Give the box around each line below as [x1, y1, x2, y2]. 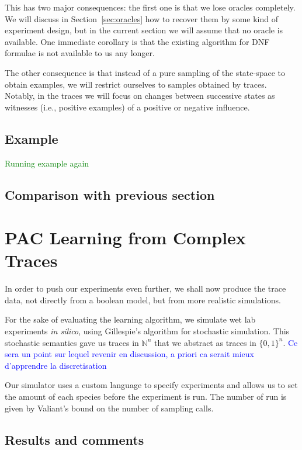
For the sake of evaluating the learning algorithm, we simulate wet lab [5, 313, 256, 326]
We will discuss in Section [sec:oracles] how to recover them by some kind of [5, 12, 278, 25]
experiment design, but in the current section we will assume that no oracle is [5, 24, 283, 36]
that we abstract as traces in [154, 336, 256, 348]
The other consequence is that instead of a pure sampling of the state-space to [5, 66, 285, 78]
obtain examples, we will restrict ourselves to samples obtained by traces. [5, 78, 267, 90]
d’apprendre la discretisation [5, 359, 107, 371]
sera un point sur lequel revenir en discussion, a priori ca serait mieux [5, 348, 254, 360]
